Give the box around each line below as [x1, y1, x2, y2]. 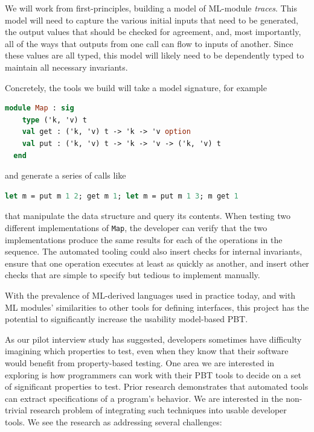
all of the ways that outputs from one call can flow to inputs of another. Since [5, 37, 293, 49]
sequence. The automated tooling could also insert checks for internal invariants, [5, 245, 303, 258]
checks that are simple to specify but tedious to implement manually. [5, 268, 260, 281]
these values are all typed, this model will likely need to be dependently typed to [5, 49, 304, 62]
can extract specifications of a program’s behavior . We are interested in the [5, 392, 283, 404]
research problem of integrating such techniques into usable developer [30, 404, 287, 416]
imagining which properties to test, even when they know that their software [5, 345, 289, 357]
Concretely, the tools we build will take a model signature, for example [5, 81, 267, 94]
